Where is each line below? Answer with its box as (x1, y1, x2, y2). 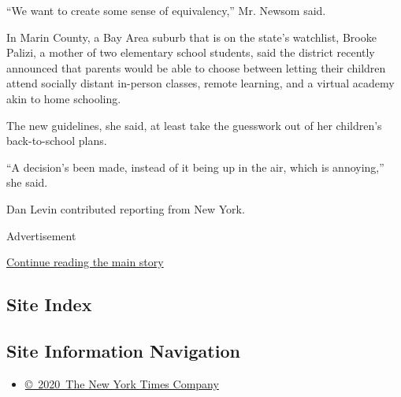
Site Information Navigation (6, 338, 240, 362)
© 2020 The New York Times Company (24, 375, 219, 391)
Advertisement (6, 227, 76, 243)
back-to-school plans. (6, 132, 107, 149)
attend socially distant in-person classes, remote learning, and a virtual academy (6, 75, 395, 91)
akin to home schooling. (6, 90, 121, 106)
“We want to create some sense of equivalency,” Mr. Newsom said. (6, 2, 326, 18)
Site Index (6, 292, 92, 317)
